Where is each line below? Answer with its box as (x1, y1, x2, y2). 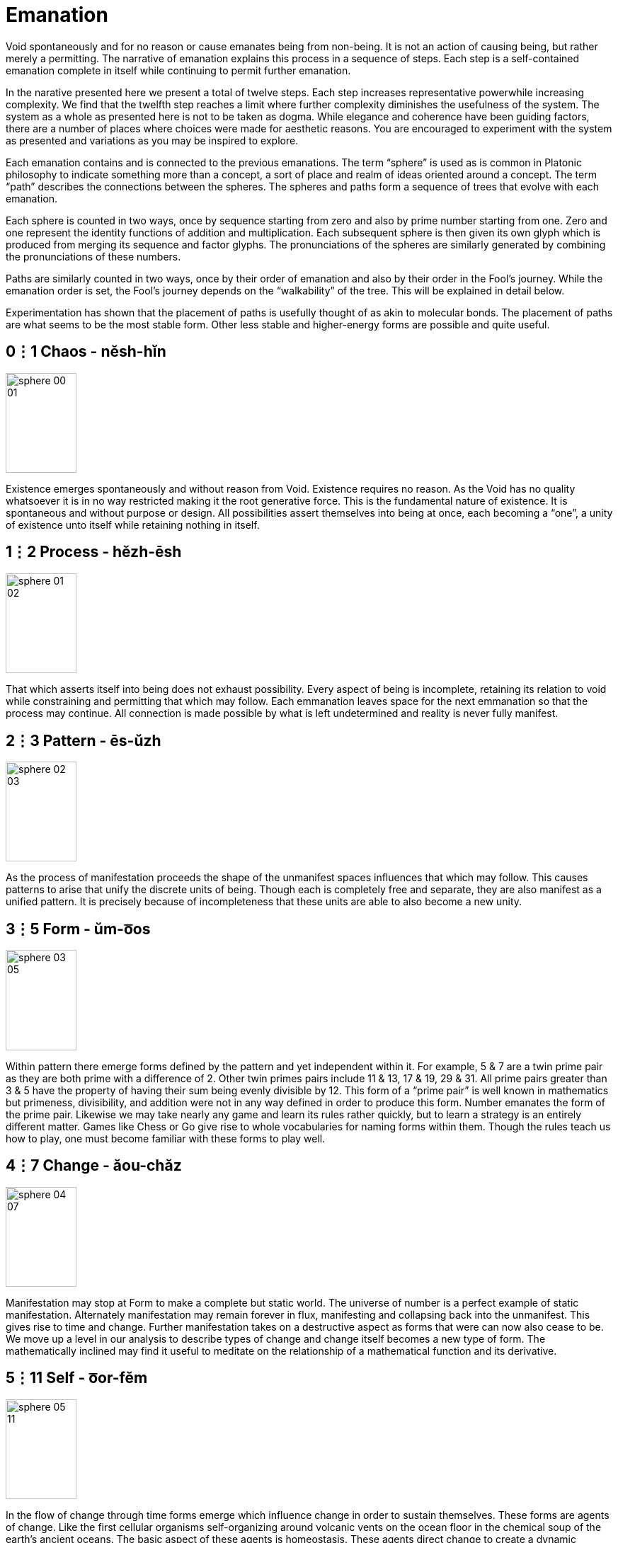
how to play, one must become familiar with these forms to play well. (6, 1132, 326, 1145)
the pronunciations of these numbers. (6, 250, 181, 263)
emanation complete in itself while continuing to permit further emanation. (6, 64, 351, 76)
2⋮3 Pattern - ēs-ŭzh (6, 731, 161, 750)
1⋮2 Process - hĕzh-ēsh (6, 543, 182, 561)
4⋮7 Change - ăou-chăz (6, 1157, 182, 1175)
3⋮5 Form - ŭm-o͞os (6, 919, 151, 938)
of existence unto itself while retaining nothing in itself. (6, 518, 260, 531)
